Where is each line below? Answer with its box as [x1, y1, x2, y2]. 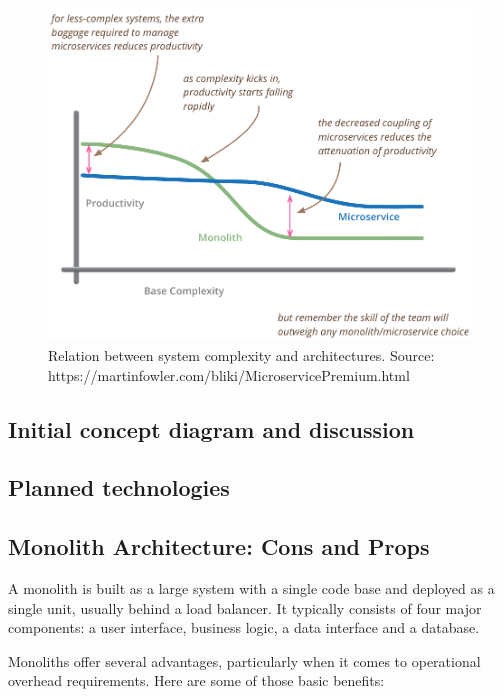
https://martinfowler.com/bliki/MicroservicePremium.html [48, 364, 410, 385]
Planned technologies [8, 472, 230, 503]
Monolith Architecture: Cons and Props [8, 531, 430, 562]
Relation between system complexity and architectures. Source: [48, 345, 435, 366]
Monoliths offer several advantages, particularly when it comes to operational [8, 650, 481, 671]
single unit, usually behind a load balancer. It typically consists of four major [8, 597, 482, 618]
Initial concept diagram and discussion [8, 413, 415, 444]
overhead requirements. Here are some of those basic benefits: [8, 670, 385, 691]
